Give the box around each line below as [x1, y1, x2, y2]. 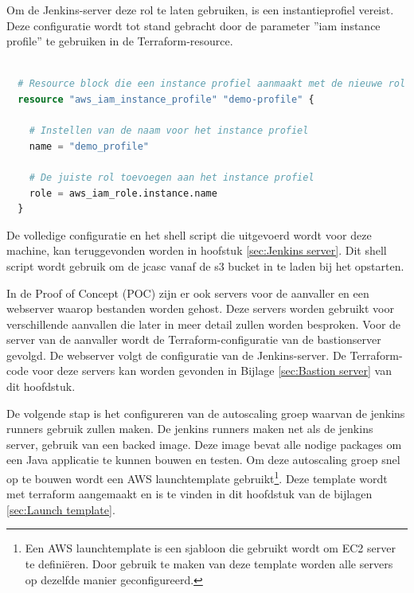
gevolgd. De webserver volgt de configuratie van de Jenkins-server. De [6, 346, 346, 363]
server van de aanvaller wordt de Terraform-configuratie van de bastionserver [6, 331, 381, 348]
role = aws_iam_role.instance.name [29, 187, 217, 199]
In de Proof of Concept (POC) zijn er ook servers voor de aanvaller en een [6, 284, 369, 301]
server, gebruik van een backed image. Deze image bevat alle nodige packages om [6, 435, 402, 452]
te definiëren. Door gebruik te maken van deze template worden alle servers [25, 556, 393, 572]
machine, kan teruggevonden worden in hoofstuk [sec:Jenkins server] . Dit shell [6, 242, 387, 259]
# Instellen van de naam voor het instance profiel [29, 125, 309, 137]
